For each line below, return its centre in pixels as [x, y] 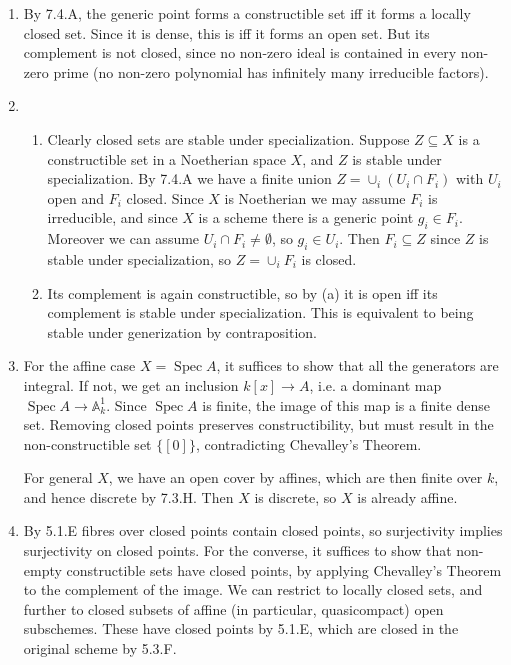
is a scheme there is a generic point [306, 217]
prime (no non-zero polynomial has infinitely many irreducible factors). [271, 71]
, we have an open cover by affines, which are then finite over [295, 477]
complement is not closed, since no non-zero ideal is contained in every [240, 52]
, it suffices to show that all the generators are [357, 365]
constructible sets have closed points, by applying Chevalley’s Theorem [284, 569]
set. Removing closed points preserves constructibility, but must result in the [258, 424]
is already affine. [407, 496]
